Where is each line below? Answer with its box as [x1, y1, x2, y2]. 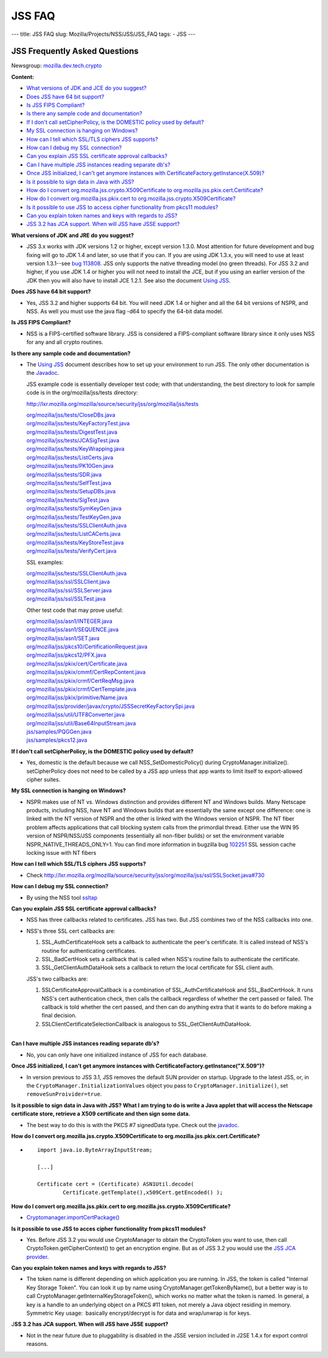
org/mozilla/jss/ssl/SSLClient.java [26, 578, 111, 586]
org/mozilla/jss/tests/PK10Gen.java [26, 462, 114, 470]
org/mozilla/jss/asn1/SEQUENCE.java [26, 626, 119, 633]
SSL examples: [26, 558, 64, 566]
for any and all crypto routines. [26, 338, 103, 346]
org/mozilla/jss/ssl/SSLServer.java [26, 586, 112, 594]
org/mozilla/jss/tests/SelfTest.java [26, 479, 112, 487]
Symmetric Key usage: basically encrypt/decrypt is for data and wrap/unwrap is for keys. [26, 1309, 251, 1317]
